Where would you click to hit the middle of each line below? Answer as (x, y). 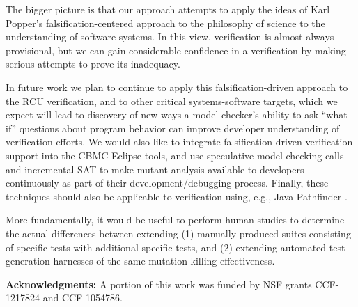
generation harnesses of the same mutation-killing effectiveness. (140, 261)
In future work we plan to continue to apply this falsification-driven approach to (177, 87)
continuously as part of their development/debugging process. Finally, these (167, 183)
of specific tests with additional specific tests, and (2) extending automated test (176, 247)
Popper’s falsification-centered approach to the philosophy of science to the (165, 23)
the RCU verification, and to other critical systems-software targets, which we (172, 101)
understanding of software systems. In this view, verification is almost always (170, 37)
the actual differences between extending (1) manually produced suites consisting (178, 233)
